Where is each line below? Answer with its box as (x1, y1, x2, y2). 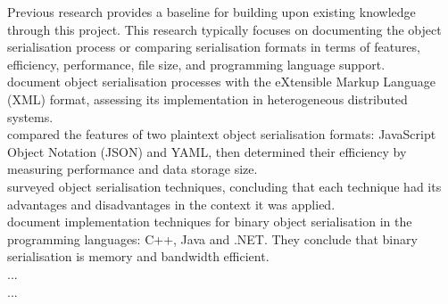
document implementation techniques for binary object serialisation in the (7, 212, 412, 231)
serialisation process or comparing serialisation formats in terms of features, (7, 37, 420, 56)
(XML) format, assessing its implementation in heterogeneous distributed (7, 89, 408, 108)
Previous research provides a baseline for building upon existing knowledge (7, 3, 416, 21)
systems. (7, 107, 54, 126)
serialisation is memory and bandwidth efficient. (7, 247, 270, 266)
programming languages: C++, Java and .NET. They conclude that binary (7, 229, 418, 248)
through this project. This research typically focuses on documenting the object (7, 20, 442, 38)
